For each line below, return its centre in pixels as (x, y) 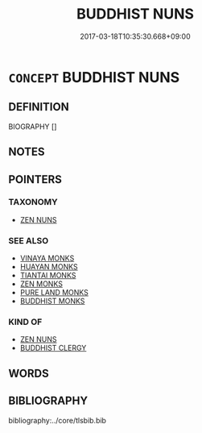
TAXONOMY (33, 202)
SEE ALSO (29, 240)
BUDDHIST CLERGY (53, 348)
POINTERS (35, 179)
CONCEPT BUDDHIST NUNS (94, 77)
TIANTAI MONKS (48, 276)
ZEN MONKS (41, 284)
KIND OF (25, 322)
